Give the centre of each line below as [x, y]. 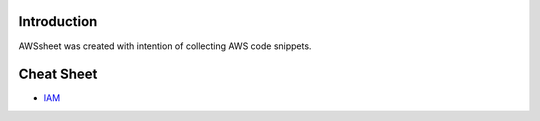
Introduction [58, 21]
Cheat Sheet [58, 74]
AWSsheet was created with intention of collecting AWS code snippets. [165, 46]
